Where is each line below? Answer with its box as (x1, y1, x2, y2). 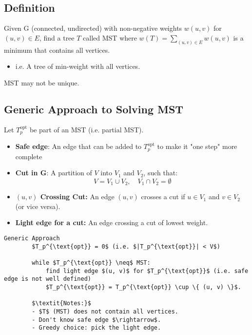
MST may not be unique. (4, 77, 79, 87)
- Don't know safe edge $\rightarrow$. (32, 316, 161, 323)
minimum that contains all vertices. (4, 44, 110, 55)
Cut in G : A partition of (15, 167, 92, 178)
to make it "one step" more (157, 141, 237, 151)
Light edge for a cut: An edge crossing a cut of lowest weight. (15, 217, 208, 228)
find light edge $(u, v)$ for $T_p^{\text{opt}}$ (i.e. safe (45, 267, 249, 274)
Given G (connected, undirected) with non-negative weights (4, 23, 182, 33)
